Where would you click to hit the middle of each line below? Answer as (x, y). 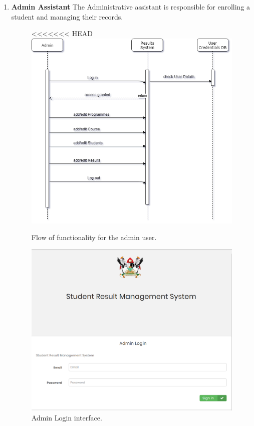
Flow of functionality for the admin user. (94, 237)
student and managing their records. (67, 16)
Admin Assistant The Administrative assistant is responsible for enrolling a (131, 7)
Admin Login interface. (67, 417)
